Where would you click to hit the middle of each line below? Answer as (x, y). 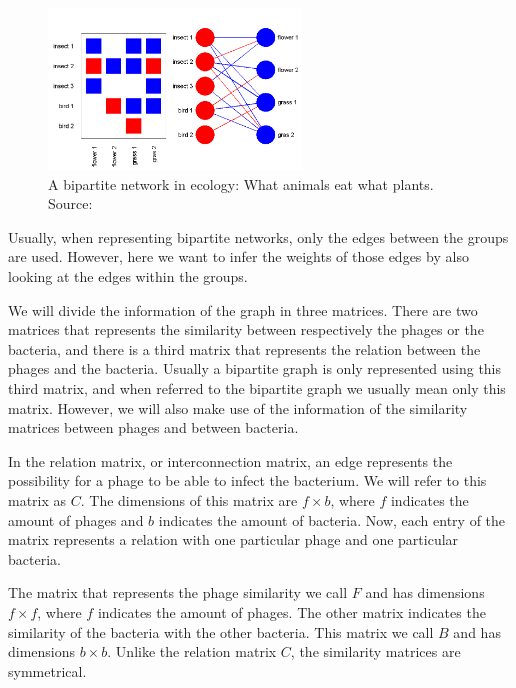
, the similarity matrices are (375, 651)
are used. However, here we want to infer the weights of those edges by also (238, 256)
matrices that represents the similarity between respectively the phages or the (246, 329)
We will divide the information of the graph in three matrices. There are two (243, 309)
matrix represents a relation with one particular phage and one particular (233, 539)
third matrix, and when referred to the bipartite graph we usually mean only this (257, 388)
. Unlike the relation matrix (192, 651)
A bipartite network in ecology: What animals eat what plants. (241, 183)
